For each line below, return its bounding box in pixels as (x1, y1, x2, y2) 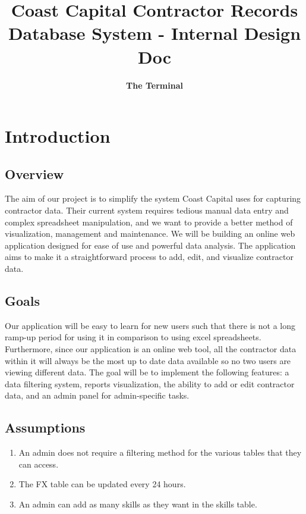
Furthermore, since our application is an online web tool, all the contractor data (5, 343, 296, 355)
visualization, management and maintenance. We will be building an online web (5, 227, 295, 240)
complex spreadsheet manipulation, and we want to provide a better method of (5, 215, 293, 228)
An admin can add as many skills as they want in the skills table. (18, 497, 257, 510)
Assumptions (5, 418, 86, 437)
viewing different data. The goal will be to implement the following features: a (5, 366, 289, 378)
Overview (5, 164, 64, 183)
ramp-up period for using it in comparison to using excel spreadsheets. (5, 331, 261, 343)
